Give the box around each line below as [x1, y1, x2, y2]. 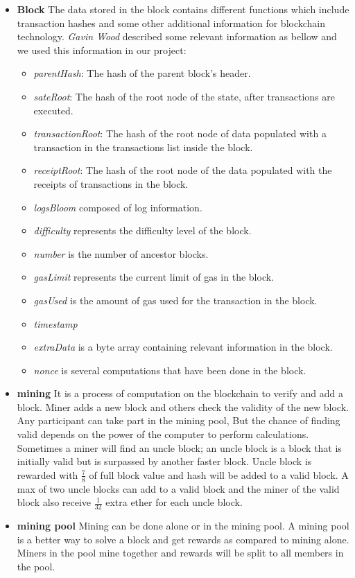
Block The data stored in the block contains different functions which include [17, 2, 349, 16]
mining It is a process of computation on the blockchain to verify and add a [17, 386, 343, 401]
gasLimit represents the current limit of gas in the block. [33, 270, 274, 284]
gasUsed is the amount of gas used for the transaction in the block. [33, 292, 318, 307]
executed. [33, 103, 73, 117]
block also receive [17, 495, 92, 509]
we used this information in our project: [17, 42, 187, 57]
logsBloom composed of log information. [33, 200, 202, 214]
